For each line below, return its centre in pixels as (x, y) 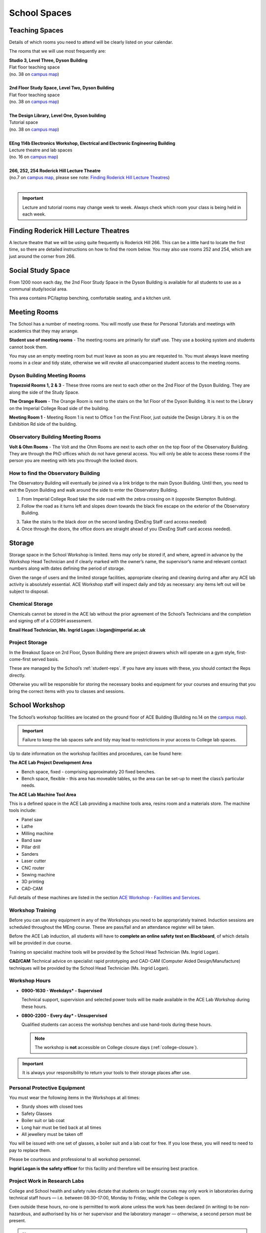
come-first (20, 659)
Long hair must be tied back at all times (61, 1127)
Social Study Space (40, 271)
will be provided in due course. (40, 943)
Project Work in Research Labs (47, 1181)
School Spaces (40, 13)
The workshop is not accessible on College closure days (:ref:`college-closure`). (116, 1048)
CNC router (33, 868)
